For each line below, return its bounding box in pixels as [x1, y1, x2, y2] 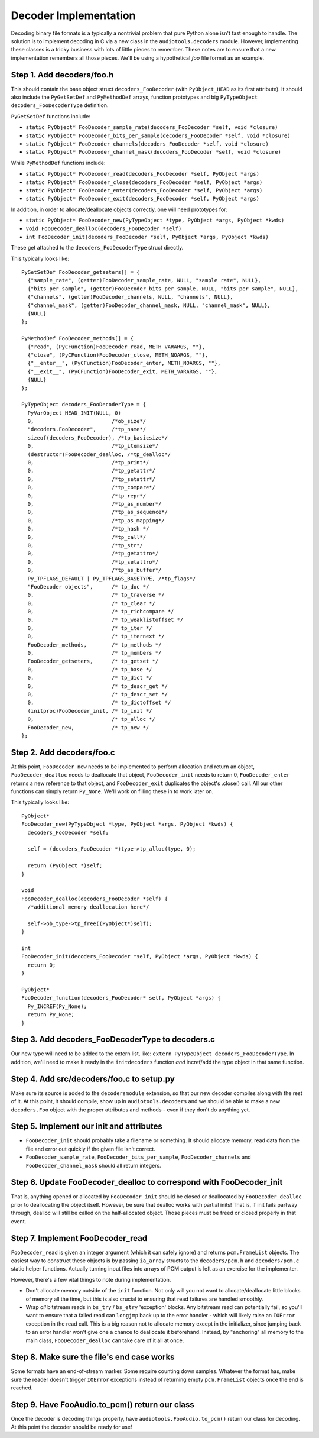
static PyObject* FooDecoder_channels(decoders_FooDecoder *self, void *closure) [25, 140, 269, 147]
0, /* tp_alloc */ [27, 716, 156, 723]
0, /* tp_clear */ [27, 600, 156, 606]
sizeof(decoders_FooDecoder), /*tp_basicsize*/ [27, 434, 168, 441]
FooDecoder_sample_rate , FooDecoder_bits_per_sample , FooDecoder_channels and [25, 1153, 251, 1161]
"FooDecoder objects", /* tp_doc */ [27, 583, 149, 590]
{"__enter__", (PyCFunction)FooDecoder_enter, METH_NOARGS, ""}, [27, 360, 221, 367]
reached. [11, 1384, 33, 1391]
